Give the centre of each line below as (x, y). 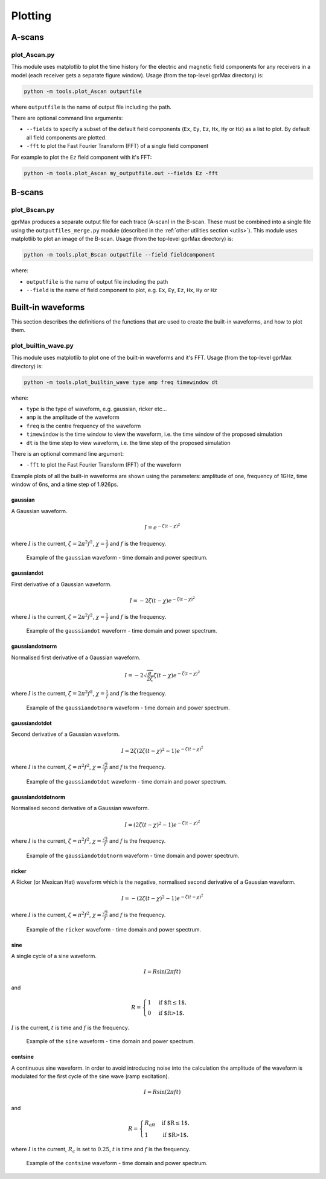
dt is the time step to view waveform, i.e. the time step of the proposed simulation (128, 443)
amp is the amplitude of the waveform (73, 417)
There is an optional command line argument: (67, 454)
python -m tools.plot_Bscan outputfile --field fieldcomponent (120, 255)
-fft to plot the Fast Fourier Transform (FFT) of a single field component (117, 146)
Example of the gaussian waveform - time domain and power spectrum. (117, 558)
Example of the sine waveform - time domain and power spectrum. (110, 1041)
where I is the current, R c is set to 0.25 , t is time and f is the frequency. (101, 1150)
